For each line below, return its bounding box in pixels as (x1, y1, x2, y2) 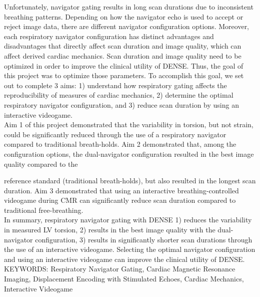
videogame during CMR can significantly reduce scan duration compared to (4, 195, 236, 205)
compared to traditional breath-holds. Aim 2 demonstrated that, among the (4, 139, 236, 149)
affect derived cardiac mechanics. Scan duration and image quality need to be (4, 50, 241, 61)
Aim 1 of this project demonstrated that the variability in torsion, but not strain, (4, 119, 253, 130)
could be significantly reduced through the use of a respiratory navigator (4, 129, 226, 139)
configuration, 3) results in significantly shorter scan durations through (35, 234, 252, 244)
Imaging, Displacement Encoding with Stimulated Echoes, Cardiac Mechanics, (4, 273, 244, 284)
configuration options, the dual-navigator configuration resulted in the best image (4, 148, 254, 159)
